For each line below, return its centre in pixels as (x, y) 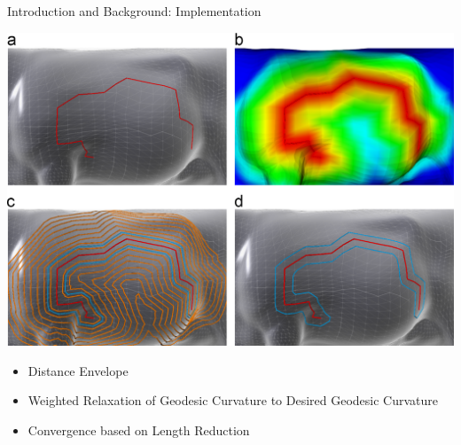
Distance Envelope (78, 370)
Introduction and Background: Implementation (134, 11)
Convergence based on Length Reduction (139, 429)
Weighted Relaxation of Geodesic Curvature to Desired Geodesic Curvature (233, 400)
